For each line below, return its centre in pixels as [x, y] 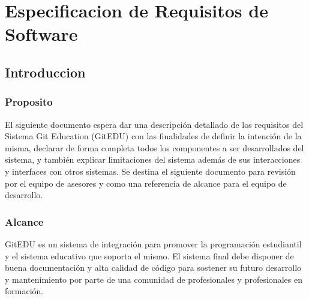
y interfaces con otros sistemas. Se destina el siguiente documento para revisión [150, 171]
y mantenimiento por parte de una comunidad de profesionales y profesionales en [154, 279]
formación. [24, 291]
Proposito [29, 102]
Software [41, 34]
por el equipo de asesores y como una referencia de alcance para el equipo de [146, 183]
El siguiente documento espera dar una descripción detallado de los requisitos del [154, 124]
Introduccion [45, 72]
